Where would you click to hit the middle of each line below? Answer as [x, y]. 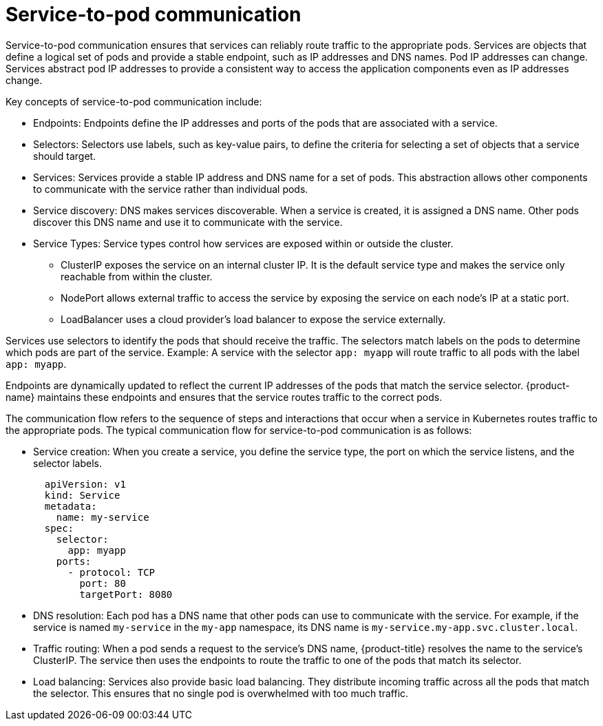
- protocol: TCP [112, 572]
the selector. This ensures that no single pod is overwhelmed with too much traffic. [221, 693]
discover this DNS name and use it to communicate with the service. [188, 222]
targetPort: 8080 [126, 594]
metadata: [71, 506]
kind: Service [82, 495]
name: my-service [103, 517]
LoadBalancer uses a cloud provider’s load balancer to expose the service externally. [253, 319]
